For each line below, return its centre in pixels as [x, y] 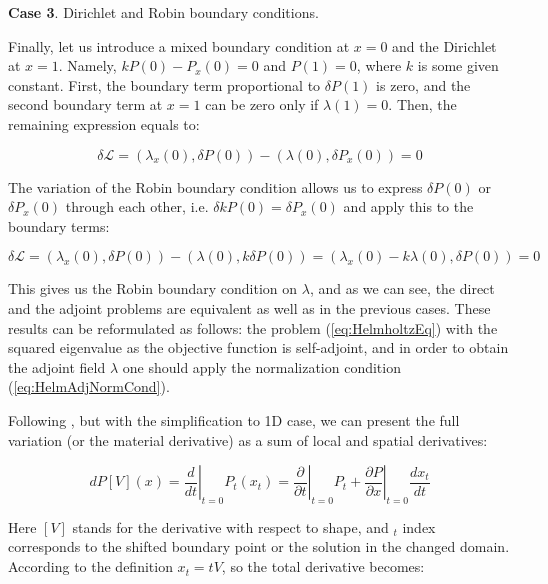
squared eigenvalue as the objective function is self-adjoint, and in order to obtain [258, 347]
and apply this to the [408, 206]
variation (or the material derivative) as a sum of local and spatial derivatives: [248, 439]
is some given [458, 65]
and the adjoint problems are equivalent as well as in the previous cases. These [249, 307]
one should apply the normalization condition [261, 366]
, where [379, 65]
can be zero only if [262, 104]
